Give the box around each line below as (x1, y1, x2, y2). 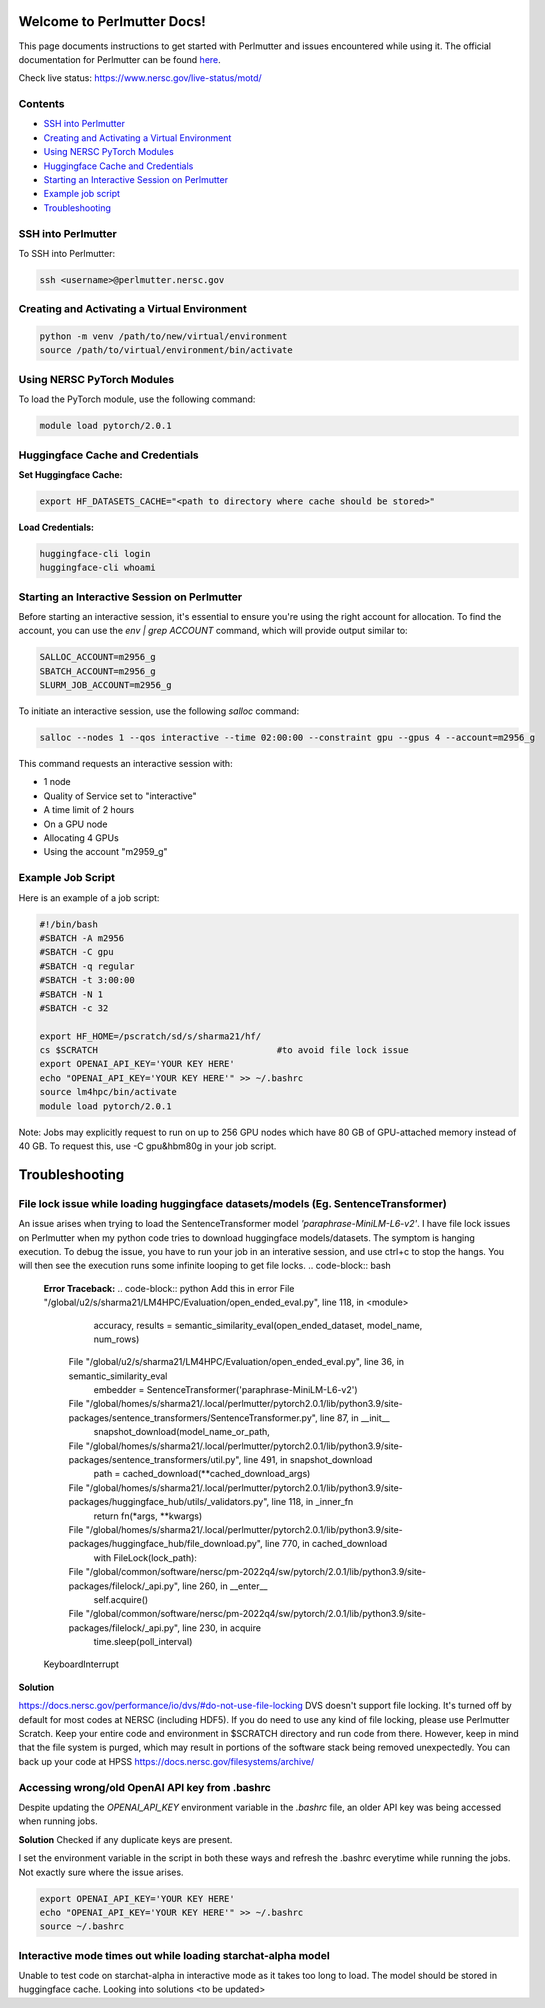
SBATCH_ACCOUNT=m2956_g (39, 665, 157, 677)
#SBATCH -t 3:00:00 (39, 975, 135, 986)
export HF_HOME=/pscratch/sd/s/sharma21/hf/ (39, 1030, 262, 1042)
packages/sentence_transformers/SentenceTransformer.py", (68, 1411, 319, 1424)
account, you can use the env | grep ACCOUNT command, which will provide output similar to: (18, 625, 409, 637)
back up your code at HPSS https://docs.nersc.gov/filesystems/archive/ (18, 1755, 315, 1767)
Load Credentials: (18, 521, 95, 533)
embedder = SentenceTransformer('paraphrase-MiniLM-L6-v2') (93, 1384, 359, 1396)
